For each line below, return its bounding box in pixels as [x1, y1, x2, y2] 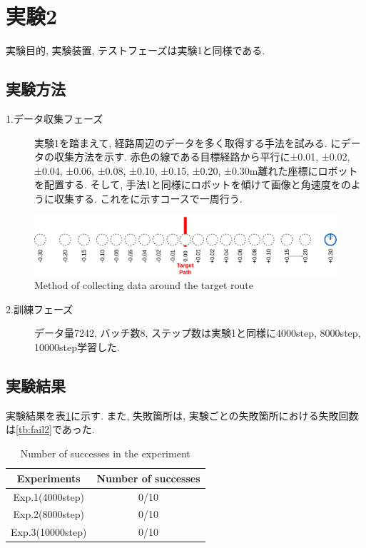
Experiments [16, 470, 81, 485]
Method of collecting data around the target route [34, 278, 253, 293]
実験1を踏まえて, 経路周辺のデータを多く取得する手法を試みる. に [34, 135, 341, 150]
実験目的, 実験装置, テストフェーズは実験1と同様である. [6, 43, 265, 58]
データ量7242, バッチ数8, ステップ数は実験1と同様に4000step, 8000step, [34, 325, 361, 340]
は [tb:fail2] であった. [6, 422, 95, 437]
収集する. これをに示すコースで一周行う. [54, 191, 243, 205]
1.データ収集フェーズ [6, 111, 103, 126]
